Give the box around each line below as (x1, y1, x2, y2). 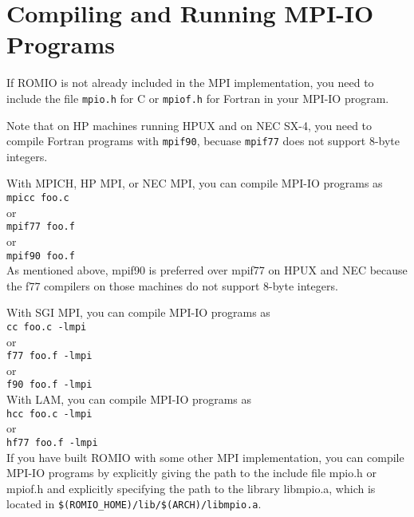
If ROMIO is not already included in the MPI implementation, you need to (6, 74, 374, 91)
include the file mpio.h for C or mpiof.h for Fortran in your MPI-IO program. (6, 89, 389, 106)
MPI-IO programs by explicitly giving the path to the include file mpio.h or (6, 464, 377, 481)
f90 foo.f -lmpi (6, 379, 93, 391)
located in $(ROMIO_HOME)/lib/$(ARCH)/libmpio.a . (6, 495, 262, 512)
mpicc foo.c (6, 192, 69, 203)
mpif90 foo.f (6, 250, 75, 262)
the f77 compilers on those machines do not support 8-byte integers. (6, 277, 338, 294)
